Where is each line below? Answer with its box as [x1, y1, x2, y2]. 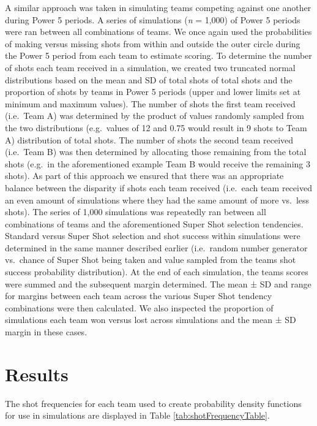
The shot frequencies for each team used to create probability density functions [5, 397, 302, 409]
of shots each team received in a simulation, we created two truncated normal [5, 61, 296, 74]
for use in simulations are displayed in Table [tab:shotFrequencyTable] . [5, 409, 270, 422]
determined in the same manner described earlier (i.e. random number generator [5, 241, 308, 254]
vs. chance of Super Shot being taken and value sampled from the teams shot [5, 253, 296, 266]
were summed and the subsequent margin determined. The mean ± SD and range [5, 277, 311, 290]
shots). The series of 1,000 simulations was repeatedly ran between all [5, 205, 266, 218]
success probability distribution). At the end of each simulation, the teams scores [5, 265, 308, 278]
